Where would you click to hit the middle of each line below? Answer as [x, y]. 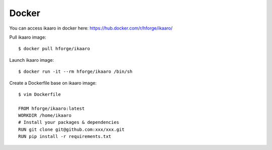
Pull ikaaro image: [28, 37]
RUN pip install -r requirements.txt [65, 136]
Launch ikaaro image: [32, 60]
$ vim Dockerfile [40, 94]
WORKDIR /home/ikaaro [45, 116]
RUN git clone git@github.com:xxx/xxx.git [72, 129]
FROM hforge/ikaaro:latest [52, 108]
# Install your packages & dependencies [69, 122]
